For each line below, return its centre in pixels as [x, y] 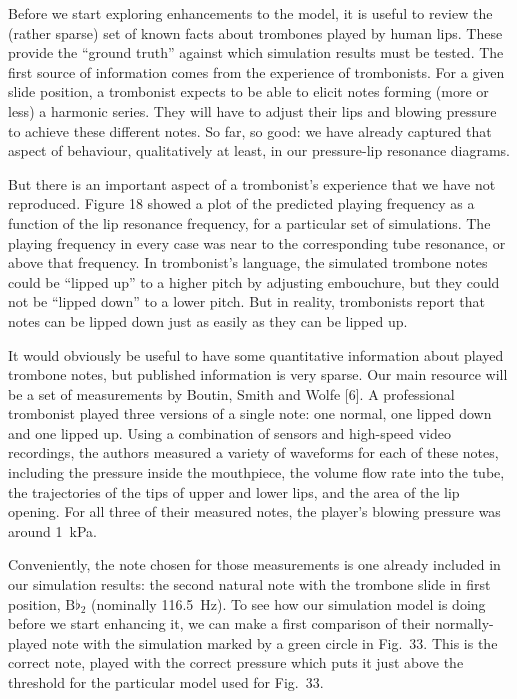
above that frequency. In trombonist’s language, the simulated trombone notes [248, 262]
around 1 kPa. [52, 530]
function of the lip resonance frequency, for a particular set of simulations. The [249, 222]
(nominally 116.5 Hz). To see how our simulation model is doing [288, 603]
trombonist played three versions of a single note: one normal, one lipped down [250, 413]
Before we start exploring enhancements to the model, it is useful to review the [250, 13]
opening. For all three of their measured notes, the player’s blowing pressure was [254, 511]
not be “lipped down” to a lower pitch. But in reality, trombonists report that [246, 301]
